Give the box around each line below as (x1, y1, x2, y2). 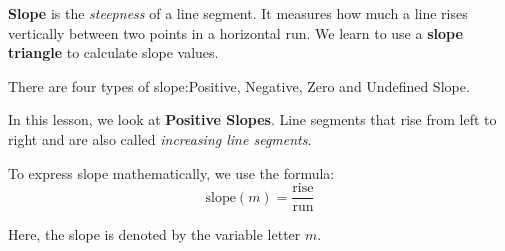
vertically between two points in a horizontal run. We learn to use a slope (8, 22, 463, 43)
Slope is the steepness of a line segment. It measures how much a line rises (8, 3, 468, 23)
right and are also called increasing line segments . (8, 128, 312, 149)
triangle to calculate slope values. (8, 42, 219, 63)
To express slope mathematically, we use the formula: (8, 162, 335, 183)
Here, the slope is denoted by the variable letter (8, 224, 301, 245)
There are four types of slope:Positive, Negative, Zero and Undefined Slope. (8, 75, 470, 96)
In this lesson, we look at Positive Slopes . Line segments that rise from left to (8, 109, 497, 130)
